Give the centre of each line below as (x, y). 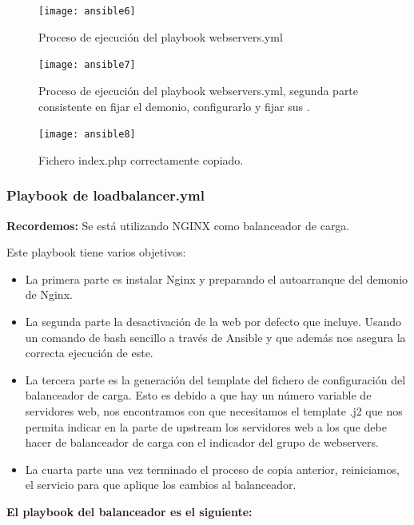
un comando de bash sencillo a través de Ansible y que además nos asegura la (215, 337)
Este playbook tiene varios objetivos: (96, 252)
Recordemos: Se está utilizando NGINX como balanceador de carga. (178, 225)
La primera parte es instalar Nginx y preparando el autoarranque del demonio (217, 278)
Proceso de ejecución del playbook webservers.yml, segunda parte (199, 90)
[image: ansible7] (87, 65)
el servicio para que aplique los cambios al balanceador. (161, 485)
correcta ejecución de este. (89, 353)
